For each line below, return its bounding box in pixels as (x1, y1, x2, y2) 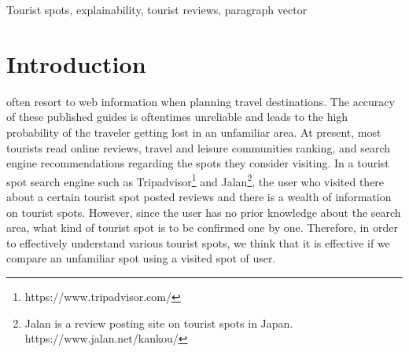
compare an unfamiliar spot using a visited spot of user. (6, 250, 276, 266)
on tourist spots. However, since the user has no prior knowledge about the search (6, 203, 401, 220)
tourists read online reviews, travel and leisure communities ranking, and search (6, 139, 391, 156)
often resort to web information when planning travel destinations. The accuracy (6, 93, 395, 109)
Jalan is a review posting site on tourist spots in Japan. (24, 314, 293, 331)
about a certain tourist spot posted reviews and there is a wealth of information (6, 188, 392, 204)
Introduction (6, 47, 146, 79)
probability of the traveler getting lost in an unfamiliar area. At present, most (6, 123, 381, 140)
